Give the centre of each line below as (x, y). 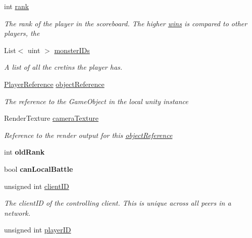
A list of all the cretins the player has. (63, 67)
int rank (17, 6)
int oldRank (24, 152)
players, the (22, 33)
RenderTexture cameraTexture (52, 118)
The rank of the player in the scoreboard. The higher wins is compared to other (126, 23)
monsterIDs (72, 50)
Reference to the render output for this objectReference (88, 135)
